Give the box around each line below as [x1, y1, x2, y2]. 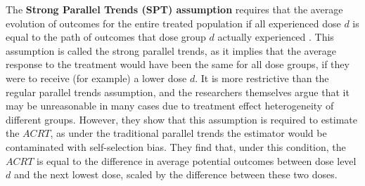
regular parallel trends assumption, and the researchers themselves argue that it [6, 84, 350, 99]
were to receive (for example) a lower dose [6, 70, 187, 85]
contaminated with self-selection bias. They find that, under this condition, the [6, 139, 346, 154]
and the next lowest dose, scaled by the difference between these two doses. [13, 167, 338, 182]
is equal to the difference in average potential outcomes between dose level [37, 153, 357, 168]
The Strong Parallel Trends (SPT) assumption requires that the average [6, 2, 343, 16]
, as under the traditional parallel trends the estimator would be [50, 126, 327, 140]
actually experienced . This [217, 29, 334, 44]
